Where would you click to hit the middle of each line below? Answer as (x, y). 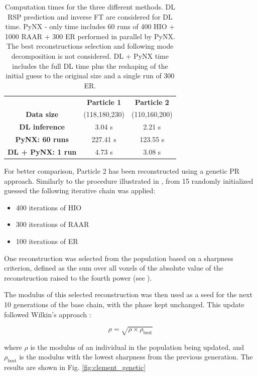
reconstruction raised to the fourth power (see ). (78, 277)
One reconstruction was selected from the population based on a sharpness (119, 258)
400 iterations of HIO (49, 207)
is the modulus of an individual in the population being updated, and (137, 347)
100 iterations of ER (47, 241)
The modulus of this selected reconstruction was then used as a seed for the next (128, 294)
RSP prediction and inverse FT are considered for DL (90, 16)
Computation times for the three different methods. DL (90, 7)
